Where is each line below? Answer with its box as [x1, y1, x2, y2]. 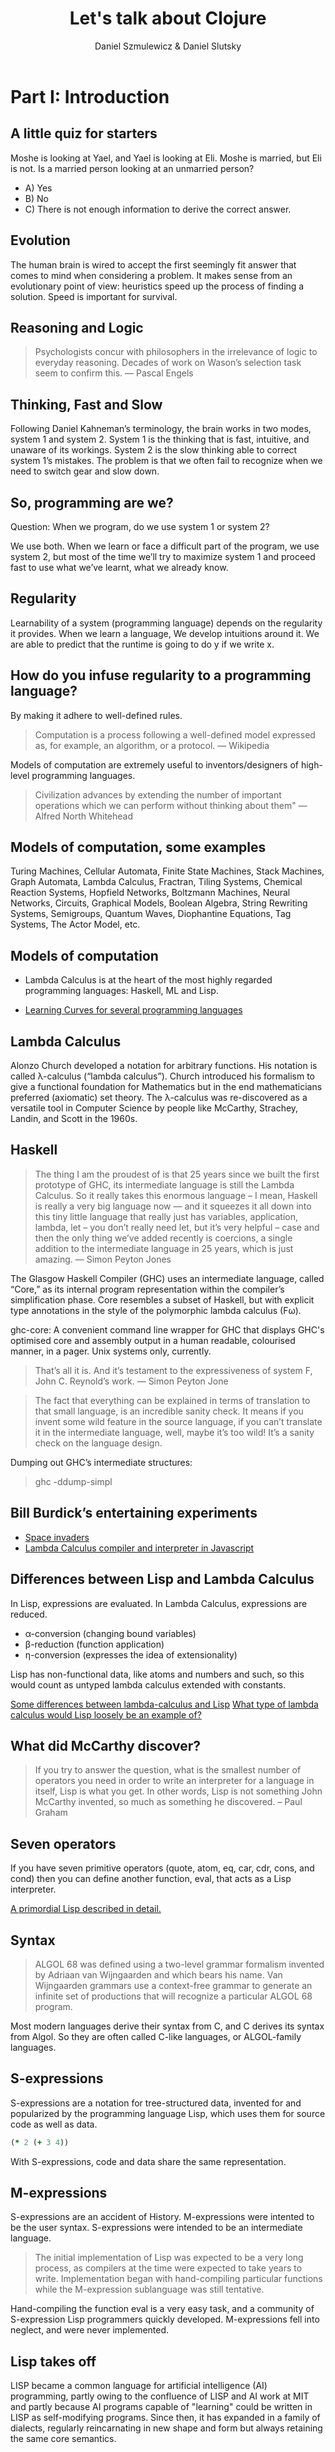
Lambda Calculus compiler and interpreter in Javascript [24, 1542, 255, 1554]
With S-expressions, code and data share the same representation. [10, 2155, 287, 2167]
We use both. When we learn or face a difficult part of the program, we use [10, 540, 320, 552]
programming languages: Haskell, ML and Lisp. [24, 985, 219, 997]
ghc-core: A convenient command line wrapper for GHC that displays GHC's [10, 1323, 325, 1336]
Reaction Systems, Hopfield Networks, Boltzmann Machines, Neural [10, 887, 291, 899]
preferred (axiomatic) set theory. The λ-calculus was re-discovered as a [10, 1092, 308, 1104]
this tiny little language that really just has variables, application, [34, 1210, 298, 1222]
